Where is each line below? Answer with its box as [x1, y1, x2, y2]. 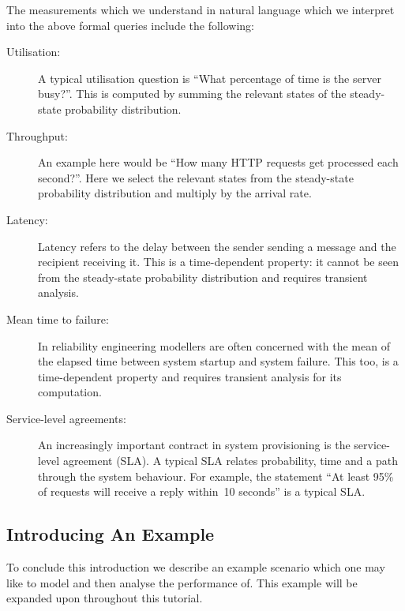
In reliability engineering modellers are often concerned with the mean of [38, 337, 390, 354]
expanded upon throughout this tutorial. [6, 590, 203, 606]
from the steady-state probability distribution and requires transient [38, 268, 368, 285]
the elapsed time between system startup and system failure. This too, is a [38, 353, 399, 369]
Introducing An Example [6, 522, 215, 546]
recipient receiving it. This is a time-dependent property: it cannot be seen [38, 253, 399, 270]
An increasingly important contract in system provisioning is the [38, 437, 351, 453]
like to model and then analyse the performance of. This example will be [6, 574, 358, 590]
